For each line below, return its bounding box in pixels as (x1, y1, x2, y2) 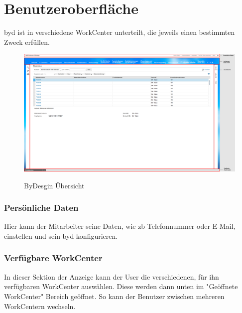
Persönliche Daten (4, 201, 79, 214)
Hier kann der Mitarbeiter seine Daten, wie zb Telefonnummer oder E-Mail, (4, 221, 236, 231)
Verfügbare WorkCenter (4, 252, 103, 264)
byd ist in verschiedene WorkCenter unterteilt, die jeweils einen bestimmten (4, 27, 235, 37)
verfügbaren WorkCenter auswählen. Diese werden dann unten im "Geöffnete (4, 281, 238, 292)
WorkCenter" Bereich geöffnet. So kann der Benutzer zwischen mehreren (4, 291, 225, 301)
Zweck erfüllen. (4, 36, 50, 47)
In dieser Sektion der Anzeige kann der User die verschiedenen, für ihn (4, 271, 219, 282)
